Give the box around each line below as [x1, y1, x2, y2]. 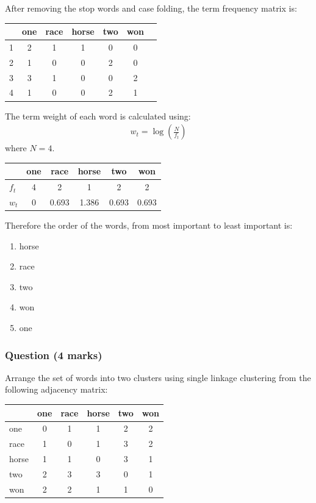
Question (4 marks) [5, 347, 102, 362]
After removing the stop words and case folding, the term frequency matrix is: [5, 2, 297, 14]
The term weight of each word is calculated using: [5, 109, 191, 122]
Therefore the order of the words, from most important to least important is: [5, 219, 293, 232]
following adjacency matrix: [5, 383, 108, 396]
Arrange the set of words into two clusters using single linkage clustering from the [5, 371, 311, 383]
